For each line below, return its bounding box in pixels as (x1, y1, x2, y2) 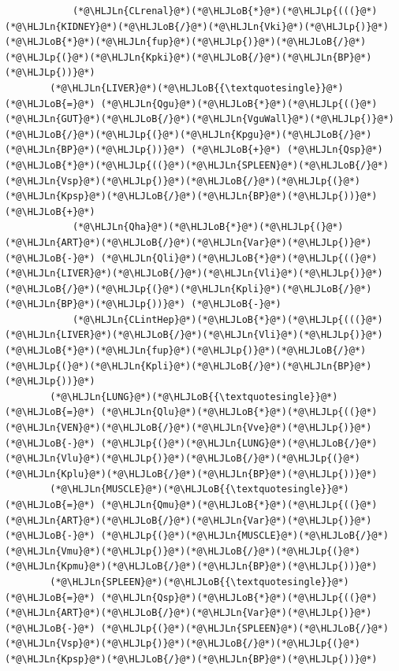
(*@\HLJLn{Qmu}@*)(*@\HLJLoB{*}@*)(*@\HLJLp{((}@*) (100, 499, 378, 510)
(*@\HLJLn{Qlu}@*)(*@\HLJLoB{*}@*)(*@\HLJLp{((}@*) (100, 406, 378, 418)
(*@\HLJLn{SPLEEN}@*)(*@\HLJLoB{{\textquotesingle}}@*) (50, 576, 349, 588)
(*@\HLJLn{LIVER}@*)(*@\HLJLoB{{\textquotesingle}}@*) (50, 82, 344, 94)
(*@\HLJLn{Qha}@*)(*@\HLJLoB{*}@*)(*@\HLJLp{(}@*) (72, 221, 344, 233)
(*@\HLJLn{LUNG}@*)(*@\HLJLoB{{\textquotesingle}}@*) (50, 391, 338, 402)
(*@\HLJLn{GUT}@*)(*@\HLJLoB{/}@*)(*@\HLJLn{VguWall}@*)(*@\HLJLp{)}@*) (5, 113, 394, 125)
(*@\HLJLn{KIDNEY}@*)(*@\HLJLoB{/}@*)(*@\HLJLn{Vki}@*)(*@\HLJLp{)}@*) (5, 20, 389, 32)
